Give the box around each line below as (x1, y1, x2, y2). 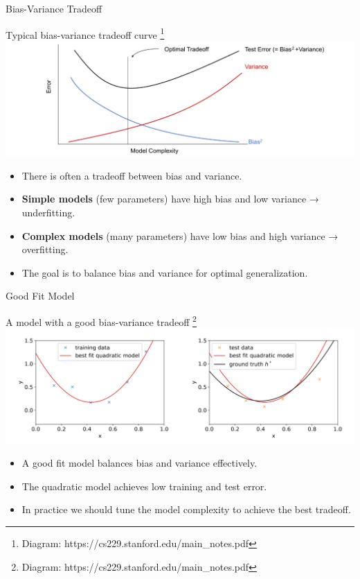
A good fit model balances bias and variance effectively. (21, 456, 258, 470)
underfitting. (21, 205, 75, 219)
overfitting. (21, 242, 69, 257)
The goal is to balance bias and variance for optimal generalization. (21, 265, 308, 279)
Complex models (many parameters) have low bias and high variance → (21, 228, 339, 243)
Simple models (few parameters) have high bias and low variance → (21, 191, 319, 206)
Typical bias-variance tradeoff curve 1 (6, 25, 165, 42)
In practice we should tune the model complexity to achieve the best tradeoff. (21, 502, 351, 517)
